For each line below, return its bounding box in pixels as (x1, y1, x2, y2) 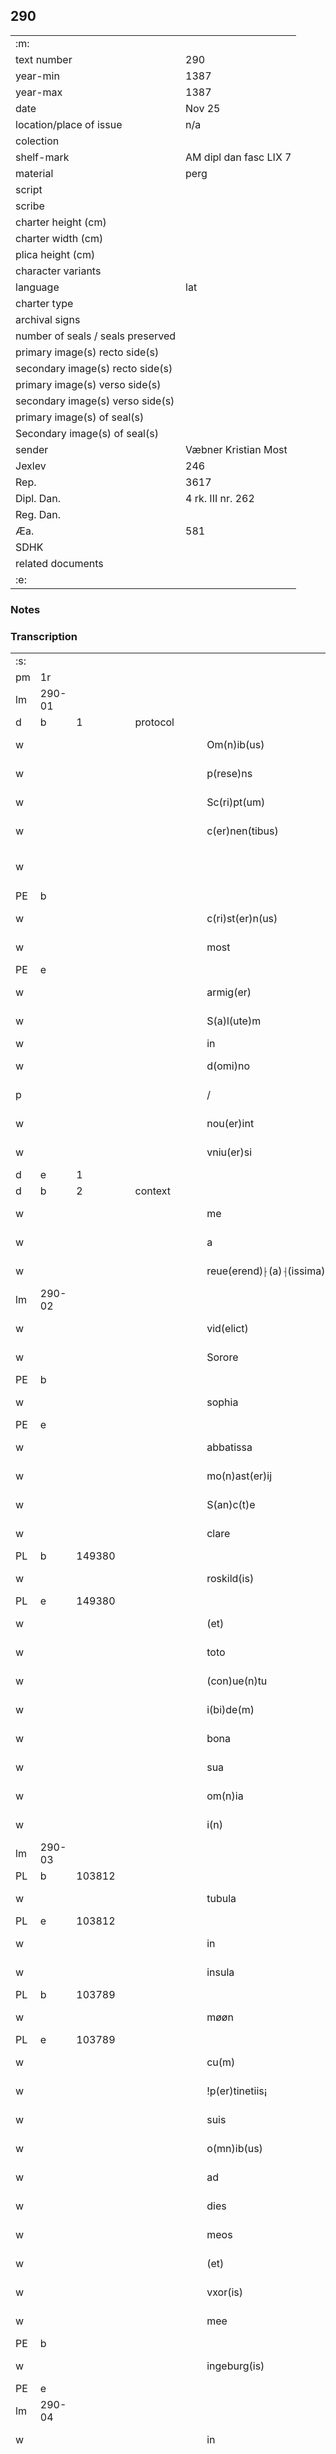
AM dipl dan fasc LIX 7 (185, 150, 292, 164)
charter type (15, 296, 74, 310)
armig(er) (206, 985, 252, 999)
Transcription (10, 629, 78, 643)
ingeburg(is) (206, 2359, 265, 2373)
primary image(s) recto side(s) (15, 345, 160, 359)
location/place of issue (15, 117, 123, 131)
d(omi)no (206, 1059, 251, 1073)
